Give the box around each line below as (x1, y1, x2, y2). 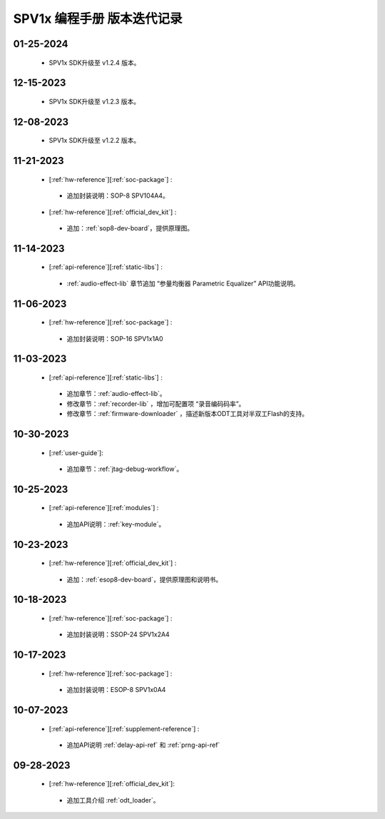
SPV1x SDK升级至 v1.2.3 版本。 (48, 97, 140, 106)
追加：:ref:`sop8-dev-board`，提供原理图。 (66, 223, 194, 232)
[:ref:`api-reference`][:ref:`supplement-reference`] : (48, 724, 200, 733)
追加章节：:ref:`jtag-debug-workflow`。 (66, 464, 183, 473)
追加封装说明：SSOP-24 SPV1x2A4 (66, 630, 170, 639)
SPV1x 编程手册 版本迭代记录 (13, 11, 183, 26)
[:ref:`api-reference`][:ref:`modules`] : (48, 504, 159, 512)
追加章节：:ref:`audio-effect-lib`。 (66, 390, 167, 398)
